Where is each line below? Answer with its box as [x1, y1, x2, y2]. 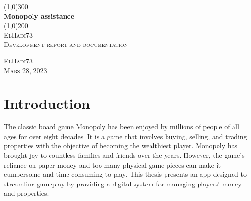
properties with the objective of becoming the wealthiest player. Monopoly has [4, 140, 238, 151]
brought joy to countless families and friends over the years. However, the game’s [4, 150, 245, 160]
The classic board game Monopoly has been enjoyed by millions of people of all [4, 122, 239, 132]
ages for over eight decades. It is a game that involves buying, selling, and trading [4, 131, 247, 141]
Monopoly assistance [4, 11, 75, 21]
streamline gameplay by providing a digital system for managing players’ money [4, 178, 242, 188]
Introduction [4, 93, 90, 113]
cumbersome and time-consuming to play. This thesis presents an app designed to [4, 169, 247, 179]
